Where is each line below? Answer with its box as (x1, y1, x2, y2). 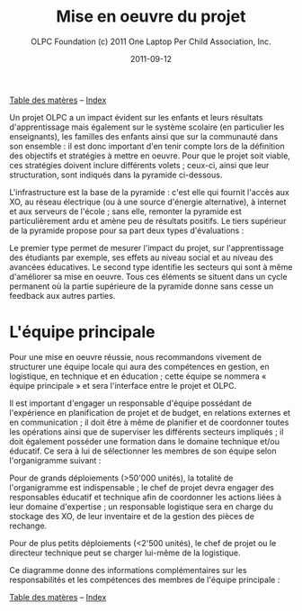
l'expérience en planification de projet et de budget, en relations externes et (9, 407, 290, 418)
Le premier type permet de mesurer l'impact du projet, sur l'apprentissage (9, 242, 285, 253)
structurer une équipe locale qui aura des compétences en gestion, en (9, 361, 270, 372)
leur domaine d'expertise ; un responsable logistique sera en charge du (9, 501, 274, 512)
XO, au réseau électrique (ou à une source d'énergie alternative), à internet (9, 196, 287, 207)
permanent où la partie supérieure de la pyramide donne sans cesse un (9, 281, 274, 292)
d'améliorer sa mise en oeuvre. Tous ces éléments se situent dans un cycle (9, 271, 288, 282)
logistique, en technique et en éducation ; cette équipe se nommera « (9, 371, 267, 382)
